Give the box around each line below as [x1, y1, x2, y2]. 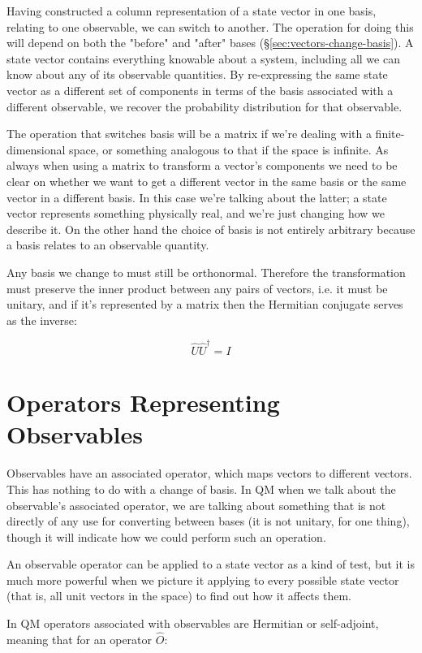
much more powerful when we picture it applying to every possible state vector [6, 571, 399, 588]
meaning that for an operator [6, 630, 153, 647]
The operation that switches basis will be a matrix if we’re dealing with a [6, 125, 372, 142]
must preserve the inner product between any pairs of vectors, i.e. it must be [6, 279, 388, 296]
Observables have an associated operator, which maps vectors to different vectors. [6, 465, 412, 482]
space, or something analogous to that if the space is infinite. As [69, 141, 389, 158]
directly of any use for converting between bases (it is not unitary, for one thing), [6, 512, 410, 530]
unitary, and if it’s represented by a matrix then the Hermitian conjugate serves [6, 296, 403, 313]
